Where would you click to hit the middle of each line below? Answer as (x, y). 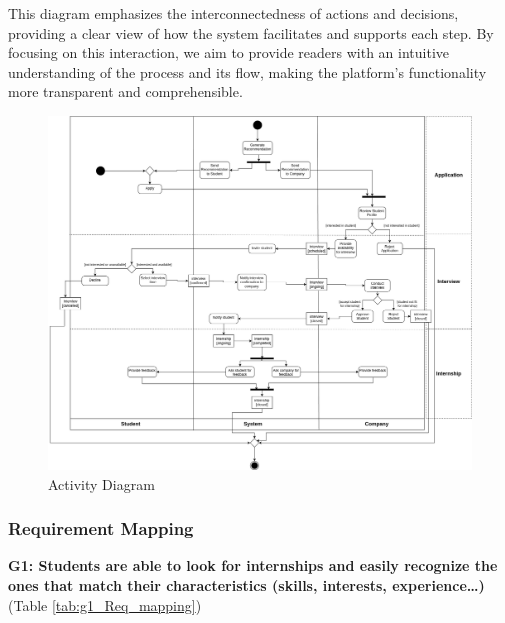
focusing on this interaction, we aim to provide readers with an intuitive (229, 52)
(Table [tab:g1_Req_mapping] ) (105, 604)
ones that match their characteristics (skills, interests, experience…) (246, 584)
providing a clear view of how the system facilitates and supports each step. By (251, 32)
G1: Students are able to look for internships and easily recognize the (253, 565)
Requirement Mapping (101, 528)
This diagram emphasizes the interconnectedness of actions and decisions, (233, 13)
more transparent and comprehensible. (125, 91)
